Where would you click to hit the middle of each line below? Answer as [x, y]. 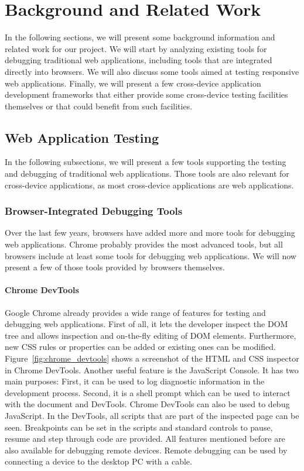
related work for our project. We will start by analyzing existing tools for [136, 48]
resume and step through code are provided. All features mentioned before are [145, 439]
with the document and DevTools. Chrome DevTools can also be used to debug [147, 404]
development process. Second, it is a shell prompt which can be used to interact [148, 392]
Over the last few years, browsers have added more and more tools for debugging [150, 233]
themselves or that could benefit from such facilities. [99, 106]
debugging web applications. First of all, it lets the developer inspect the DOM [146, 324]
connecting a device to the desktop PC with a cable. [98, 461]
